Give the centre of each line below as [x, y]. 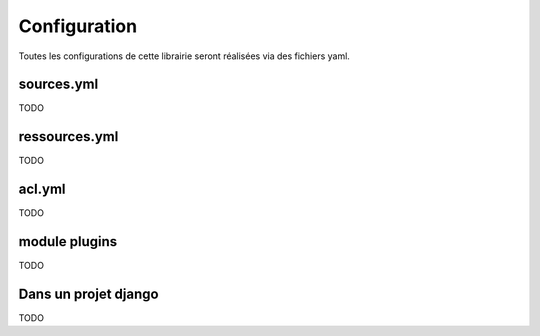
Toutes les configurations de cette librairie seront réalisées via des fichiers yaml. [184, 56]
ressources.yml [68, 136]
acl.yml [42, 189]
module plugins [68, 241]
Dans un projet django [88, 293]
